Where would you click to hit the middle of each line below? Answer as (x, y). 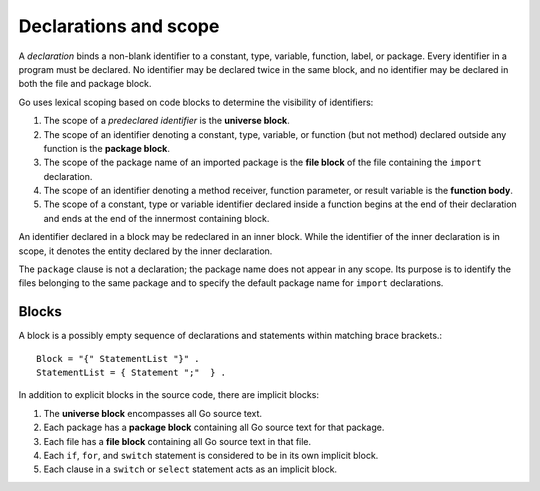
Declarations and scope (119, 26)
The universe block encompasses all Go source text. (153, 413)
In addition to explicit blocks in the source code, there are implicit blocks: (169, 395)
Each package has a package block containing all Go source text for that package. (214, 427)
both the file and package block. (85, 84)
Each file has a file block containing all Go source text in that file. (177, 441)
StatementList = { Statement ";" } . (131, 373)
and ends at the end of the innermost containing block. (156, 218)
